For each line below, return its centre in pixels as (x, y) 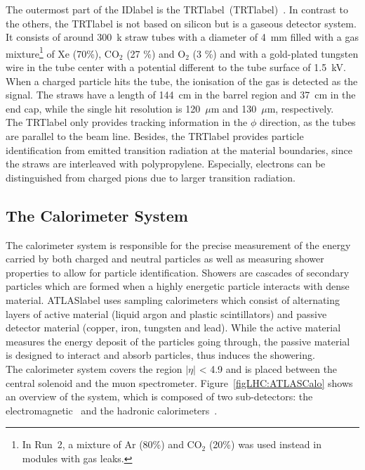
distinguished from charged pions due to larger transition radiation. (151, 177)
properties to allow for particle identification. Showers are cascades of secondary (178, 272)
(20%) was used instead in (265, 444)
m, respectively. (300, 108)
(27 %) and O (156, 53)
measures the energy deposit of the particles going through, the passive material (178, 341)
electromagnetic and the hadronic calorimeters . (112, 410)
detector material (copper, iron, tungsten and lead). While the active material (173, 328)
